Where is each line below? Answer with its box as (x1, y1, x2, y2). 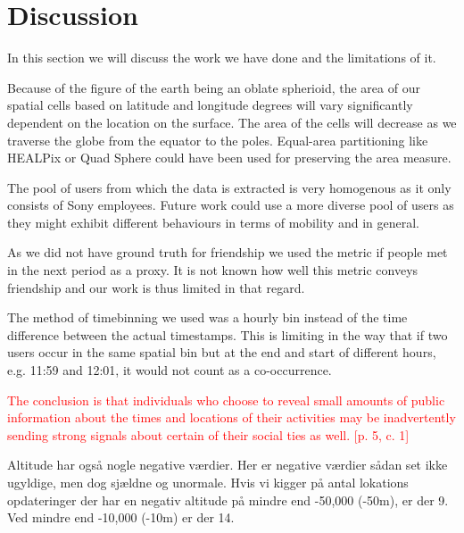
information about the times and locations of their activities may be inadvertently (7, 408, 456, 427)
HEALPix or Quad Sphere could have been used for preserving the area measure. (7, 148, 452, 167)
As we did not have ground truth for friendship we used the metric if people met (7, 243, 448, 262)
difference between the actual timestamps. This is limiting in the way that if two (7, 325, 448, 344)
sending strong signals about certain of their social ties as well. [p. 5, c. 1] (7, 425, 410, 444)
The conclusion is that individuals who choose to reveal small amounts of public (7, 390, 445, 409)
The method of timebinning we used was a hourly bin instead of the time (7, 308, 408, 327)
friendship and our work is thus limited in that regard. (7, 278, 305, 296)
